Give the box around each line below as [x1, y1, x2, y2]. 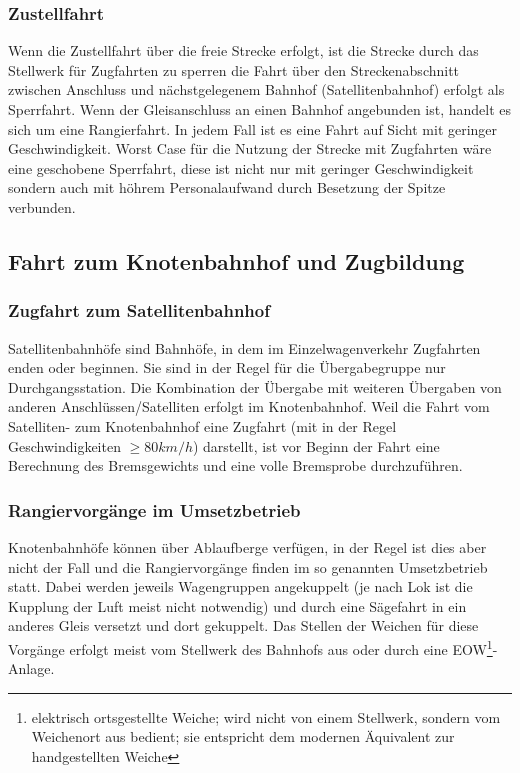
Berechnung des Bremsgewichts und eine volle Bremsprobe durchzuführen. [8, 455, 463, 476]
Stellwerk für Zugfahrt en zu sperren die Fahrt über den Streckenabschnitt [8, 59, 460, 80]
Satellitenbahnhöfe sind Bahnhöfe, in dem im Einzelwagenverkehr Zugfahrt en [8, 337, 481, 358]
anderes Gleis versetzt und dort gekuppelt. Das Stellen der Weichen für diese [8, 615, 479, 636]
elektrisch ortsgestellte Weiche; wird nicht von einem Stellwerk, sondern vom [31, 706, 501, 727]
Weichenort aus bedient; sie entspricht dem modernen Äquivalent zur [31, 726, 455, 747]
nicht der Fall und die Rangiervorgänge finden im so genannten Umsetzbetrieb [8, 556, 488, 577]
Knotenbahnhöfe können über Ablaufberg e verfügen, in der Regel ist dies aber [8, 536, 487, 557]
